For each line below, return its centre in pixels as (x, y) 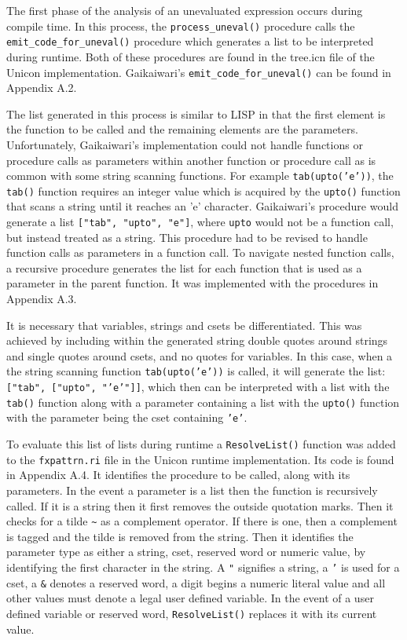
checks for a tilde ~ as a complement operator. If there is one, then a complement (202, 521)
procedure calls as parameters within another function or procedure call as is (191, 160)
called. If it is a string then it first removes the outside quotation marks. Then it (200, 505)
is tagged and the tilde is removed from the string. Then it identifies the (180, 536)
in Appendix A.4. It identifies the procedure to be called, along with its (178, 475)
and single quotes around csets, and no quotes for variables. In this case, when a (200, 355)
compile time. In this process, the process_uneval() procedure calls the (181, 26)
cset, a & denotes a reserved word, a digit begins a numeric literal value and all (196, 582)
